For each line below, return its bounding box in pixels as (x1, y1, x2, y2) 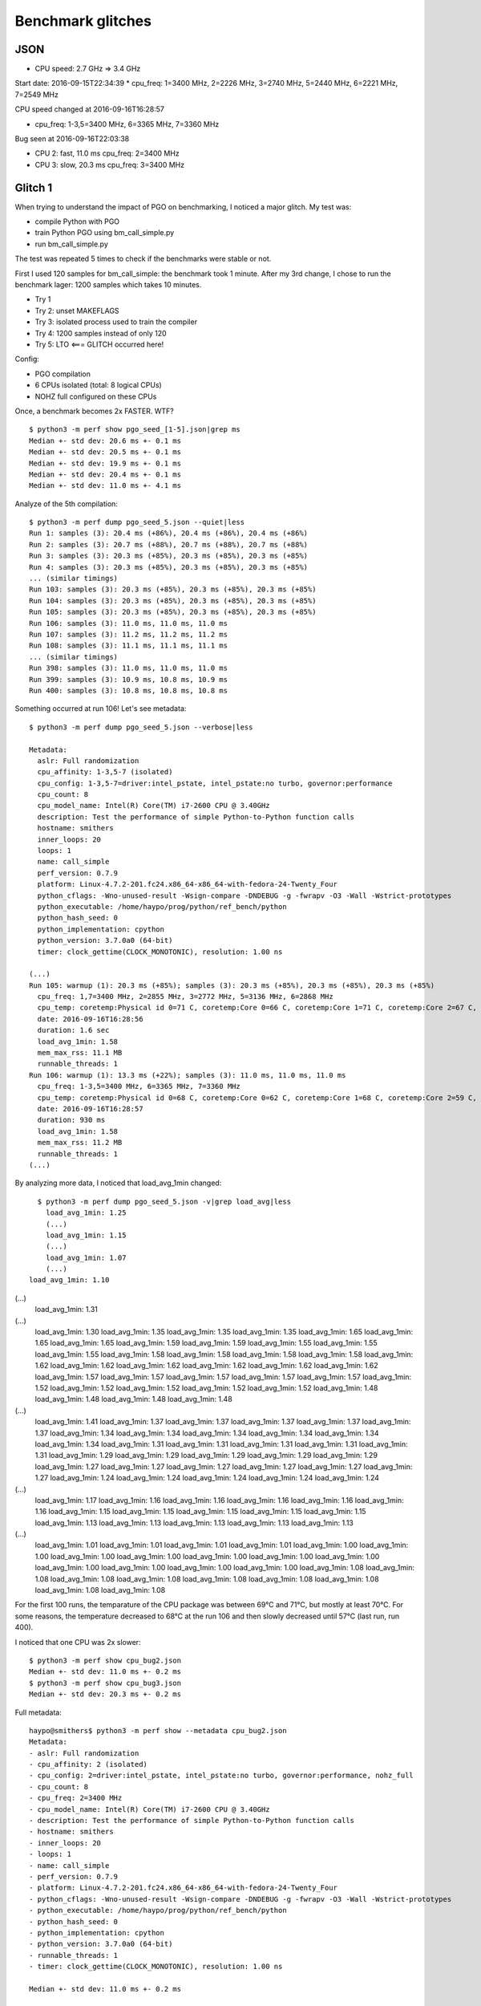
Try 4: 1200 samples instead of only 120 (34, 328, 168, 338)
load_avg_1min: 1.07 (45, 1253, 127, 1262)
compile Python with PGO (34, 217, 120, 226)
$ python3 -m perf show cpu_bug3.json (29, 1678, 182, 1687)
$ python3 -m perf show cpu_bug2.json (29, 1655, 182, 1665)
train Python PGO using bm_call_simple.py (34, 228, 175, 238)
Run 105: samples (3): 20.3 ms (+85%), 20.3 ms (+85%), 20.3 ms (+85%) (29, 607, 317, 617)
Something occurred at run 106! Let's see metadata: (14, 704, 187, 713)
